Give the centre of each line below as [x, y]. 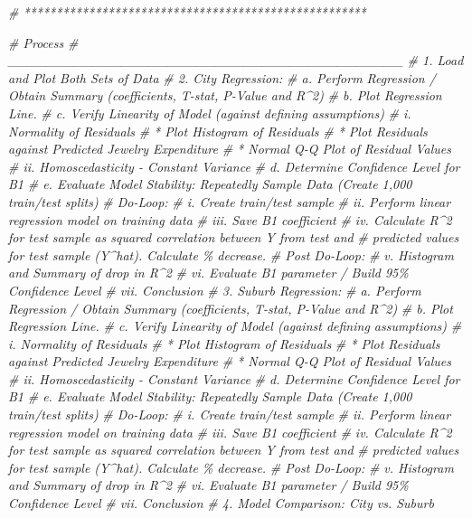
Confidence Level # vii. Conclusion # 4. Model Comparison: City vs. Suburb [221, 503]
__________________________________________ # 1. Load [236, 60]
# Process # [43, 42]
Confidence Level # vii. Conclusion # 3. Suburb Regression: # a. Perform [215, 290]
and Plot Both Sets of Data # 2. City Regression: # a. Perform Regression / [222, 77]
